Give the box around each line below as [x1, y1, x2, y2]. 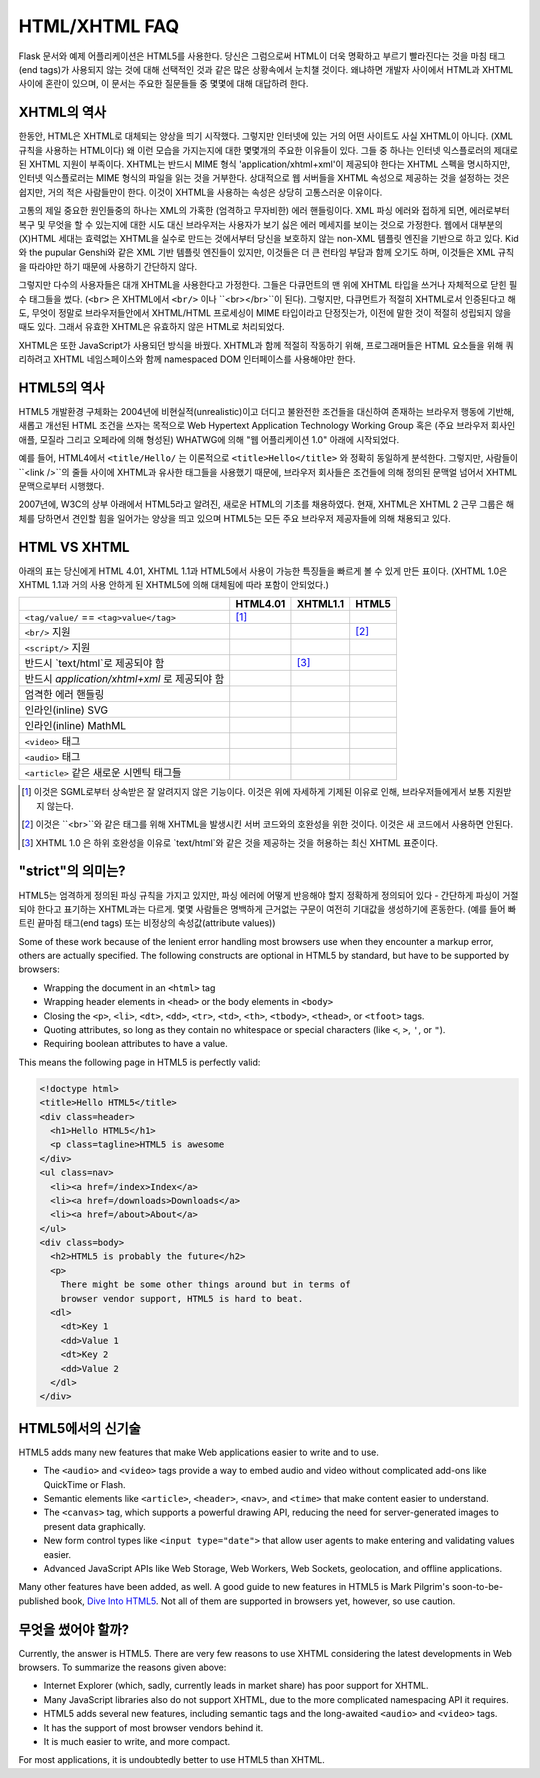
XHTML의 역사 [18, 104, 107, 121]
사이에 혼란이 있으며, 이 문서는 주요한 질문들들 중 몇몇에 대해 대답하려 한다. [18, 78, 309, 90]
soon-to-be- [451, 1581, 504, 1593]
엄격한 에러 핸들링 [24, 688, 105, 702]
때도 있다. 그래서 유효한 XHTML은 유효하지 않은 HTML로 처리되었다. [18, 321, 285, 333]
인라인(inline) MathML [24, 719, 127, 733]
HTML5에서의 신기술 [18, 1420, 142, 1437]
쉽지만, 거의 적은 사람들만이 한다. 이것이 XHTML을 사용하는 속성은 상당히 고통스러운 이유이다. [18, 186, 383, 198]
